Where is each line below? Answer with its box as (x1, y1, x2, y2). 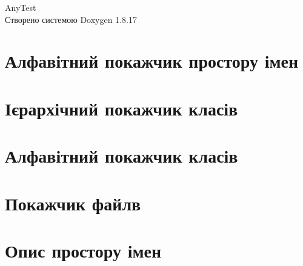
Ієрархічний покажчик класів (5, 96, 238, 120)
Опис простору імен (5, 238, 162, 262)
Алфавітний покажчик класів (5, 143, 238, 168)
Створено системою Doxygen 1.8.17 (5, 13, 137, 25)
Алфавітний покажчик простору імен (5, 48, 299, 73)
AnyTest (5, 1, 36, 13)
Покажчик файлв (5, 190, 141, 215)
